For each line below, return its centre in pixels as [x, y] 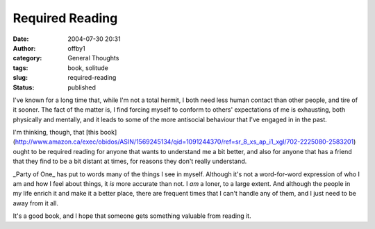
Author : [24, 48]
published [82, 87]
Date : [21, 39]
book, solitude [88, 68]
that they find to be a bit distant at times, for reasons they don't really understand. [130, 161]
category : [27, 58]
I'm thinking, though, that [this [56, 133]
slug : [20, 78]
